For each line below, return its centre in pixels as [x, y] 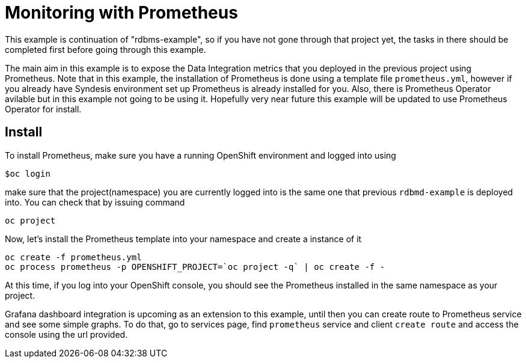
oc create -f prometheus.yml [73, 257]
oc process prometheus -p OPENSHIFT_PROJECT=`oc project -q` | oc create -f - [195, 267]
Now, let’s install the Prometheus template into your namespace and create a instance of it [183, 239]
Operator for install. [43, 109]
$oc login [28, 173]
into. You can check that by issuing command [95, 202]
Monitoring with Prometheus [121, 13]
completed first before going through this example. [106, 49]
